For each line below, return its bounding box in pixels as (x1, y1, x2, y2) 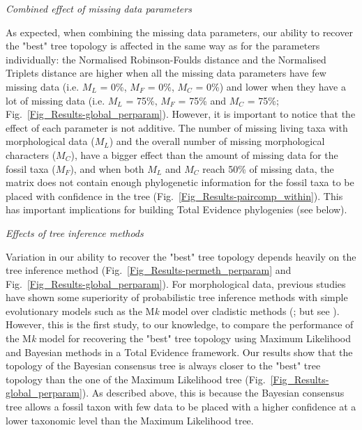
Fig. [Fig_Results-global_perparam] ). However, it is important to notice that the (6, 107, 356, 121)
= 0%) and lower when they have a (195, 79, 346, 93)
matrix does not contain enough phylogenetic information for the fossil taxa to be (6, 175, 354, 190)
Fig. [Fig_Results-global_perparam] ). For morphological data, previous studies (6, 276, 346, 291)
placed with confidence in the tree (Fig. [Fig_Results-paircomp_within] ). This (6, 188, 343, 203)
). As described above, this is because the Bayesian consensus (82, 385, 345, 400)
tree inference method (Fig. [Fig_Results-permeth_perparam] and (6, 263, 292, 277)
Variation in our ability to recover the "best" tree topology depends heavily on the (6, 249, 356, 263)
